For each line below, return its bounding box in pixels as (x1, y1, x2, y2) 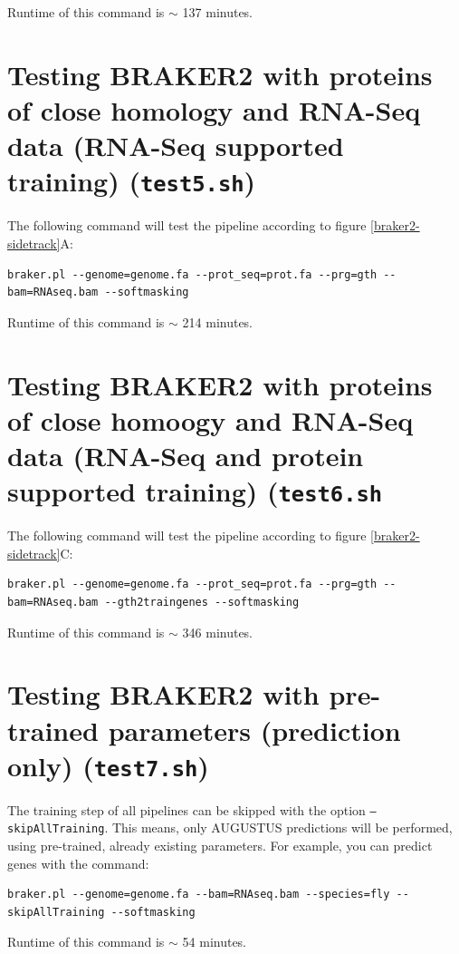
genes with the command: (7, 853, 149, 872)
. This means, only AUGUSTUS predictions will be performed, (104, 818, 453, 837)
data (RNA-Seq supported (7, 127, 344, 164)
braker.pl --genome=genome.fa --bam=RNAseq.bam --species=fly (7, 888, 390, 901)
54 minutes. (182, 932, 247, 951)
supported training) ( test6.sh (7, 472, 383, 510)
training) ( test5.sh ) (7, 162, 256, 200)
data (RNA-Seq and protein (7, 436, 364, 473)
